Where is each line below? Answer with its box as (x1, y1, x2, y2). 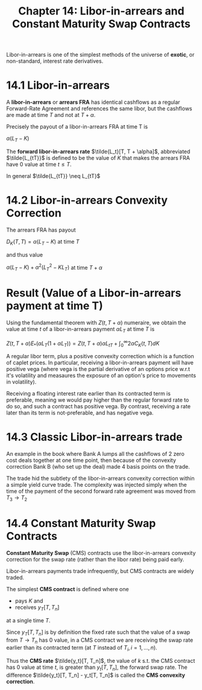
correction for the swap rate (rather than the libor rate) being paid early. (6, 555, 185, 563)
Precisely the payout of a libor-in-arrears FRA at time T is (6, 123, 148, 130)
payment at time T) (6, 299, 104, 313)
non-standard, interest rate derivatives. (6, 57, 104, 65)
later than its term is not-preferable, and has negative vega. (6, 409, 154, 417)
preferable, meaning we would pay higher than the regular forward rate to (6, 396, 189, 404)
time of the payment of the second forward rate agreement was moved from (6, 487, 196, 495)
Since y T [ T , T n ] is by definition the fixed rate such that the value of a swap (6, 628, 191, 637)
